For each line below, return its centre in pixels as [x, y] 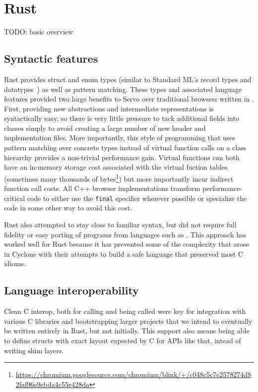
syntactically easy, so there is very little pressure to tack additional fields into [122, 118]
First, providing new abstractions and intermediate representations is [109, 108]
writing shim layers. [34, 350]
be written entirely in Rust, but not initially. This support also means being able [127, 331]
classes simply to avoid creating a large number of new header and [105, 128]
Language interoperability [71, 290]
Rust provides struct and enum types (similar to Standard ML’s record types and [128, 79]
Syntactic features [51, 58]
